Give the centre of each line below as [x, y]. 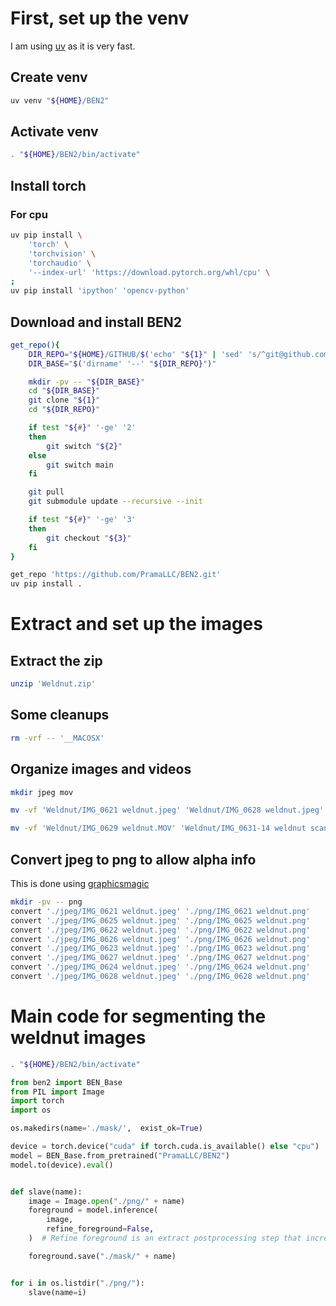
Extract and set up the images [136, 624]
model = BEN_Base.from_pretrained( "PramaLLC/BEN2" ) [120, 1155]
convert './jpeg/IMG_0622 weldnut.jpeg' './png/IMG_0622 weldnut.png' [160, 930]
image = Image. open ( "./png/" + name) [107, 1201]
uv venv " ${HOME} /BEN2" [60, 100]
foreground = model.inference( [93, 1210]
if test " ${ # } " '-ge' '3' [82, 520]
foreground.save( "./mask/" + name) [102, 1256]
